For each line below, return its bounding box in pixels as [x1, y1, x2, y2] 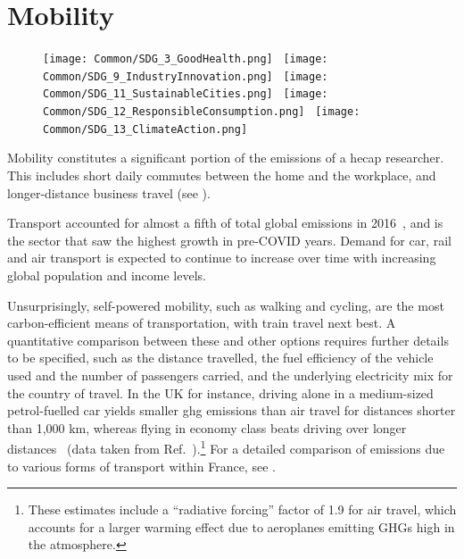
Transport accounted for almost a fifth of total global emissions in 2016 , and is [7, 213, 443, 232]
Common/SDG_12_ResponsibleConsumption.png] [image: [43, 105, 360, 119]
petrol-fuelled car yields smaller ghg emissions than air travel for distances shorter [7, 401, 456, 420]
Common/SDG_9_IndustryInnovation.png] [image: [43, 70, 328, 83]
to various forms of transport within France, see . [7, 456, 276, 475]
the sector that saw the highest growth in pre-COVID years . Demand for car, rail [7, 230, 452, 249]
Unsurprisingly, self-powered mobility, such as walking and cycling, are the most [7, 296, 444, 314]
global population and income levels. [7, 265, 206, 284]
